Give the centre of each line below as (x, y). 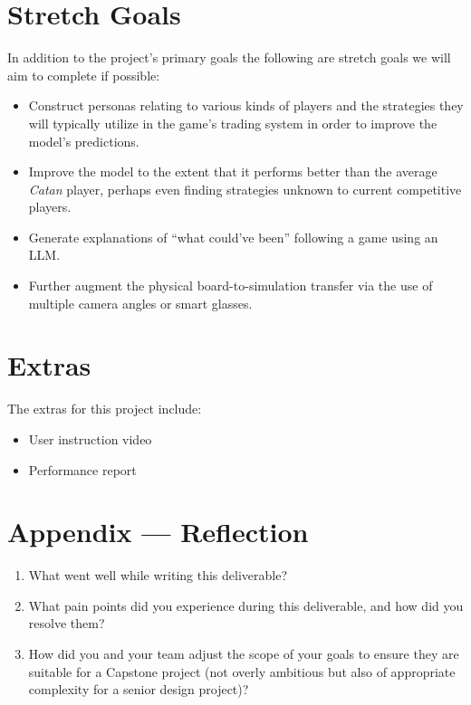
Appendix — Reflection (158, 532)
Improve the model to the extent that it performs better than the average (233, 171)
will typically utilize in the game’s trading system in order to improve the (233, 123)
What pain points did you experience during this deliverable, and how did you (246, 605)
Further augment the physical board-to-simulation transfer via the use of (231, 286)
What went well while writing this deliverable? (158, 575)
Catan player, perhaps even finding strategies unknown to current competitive (245, 189)
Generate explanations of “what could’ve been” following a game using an (233, 237)
